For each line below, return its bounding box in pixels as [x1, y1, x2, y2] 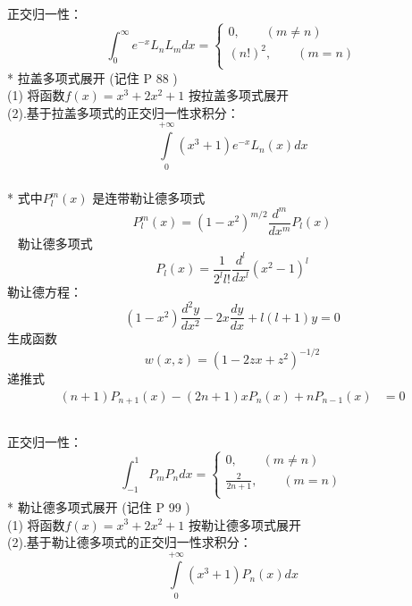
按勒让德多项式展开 [188, 515, 301, 534]
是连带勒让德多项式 [92, 189, 206, 207]
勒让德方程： [7, 282, 82, 301]
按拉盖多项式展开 [188, 86, 289, 105]
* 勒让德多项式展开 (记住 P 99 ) [7, 497, 190, 516]
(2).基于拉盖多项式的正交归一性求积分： [7, 103, 240, 122]
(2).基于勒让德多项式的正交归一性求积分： [7, 533, 252, 551]
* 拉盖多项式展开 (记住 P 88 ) [7, 68, 178, 87]
